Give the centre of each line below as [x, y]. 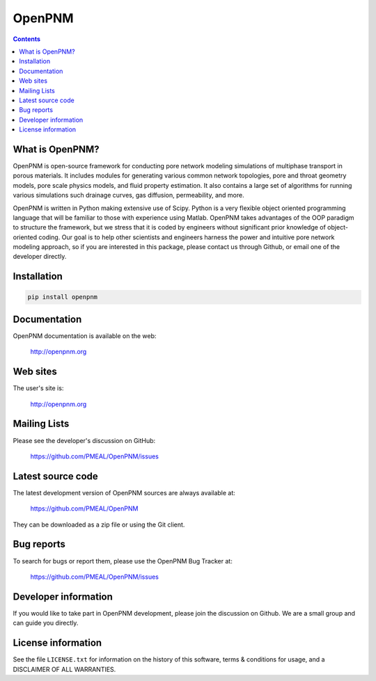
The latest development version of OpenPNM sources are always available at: [124, 492]
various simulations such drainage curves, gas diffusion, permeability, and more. [128, 195]
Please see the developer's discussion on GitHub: [84, 440]
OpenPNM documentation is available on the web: [85, 336]
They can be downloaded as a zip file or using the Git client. [99, 524]
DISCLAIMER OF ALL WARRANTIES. [64, 669]
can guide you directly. [46, 623]
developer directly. [40, 257]
